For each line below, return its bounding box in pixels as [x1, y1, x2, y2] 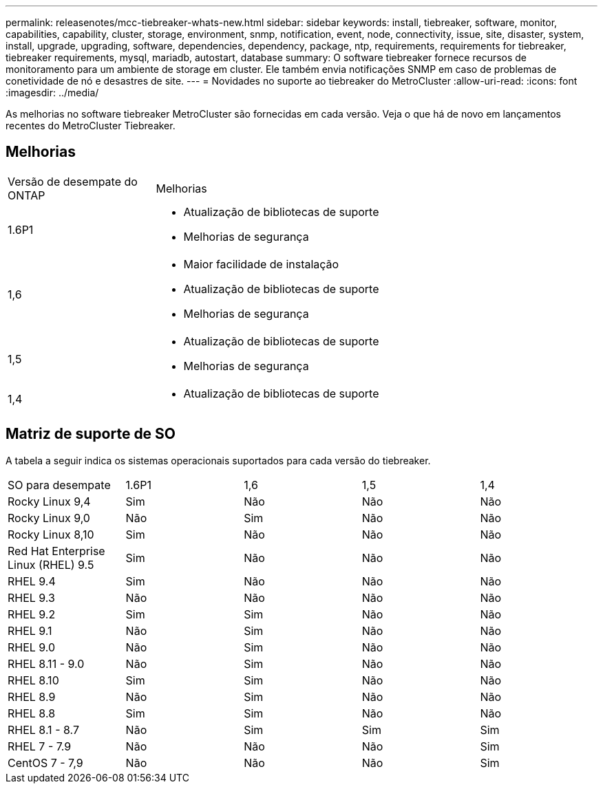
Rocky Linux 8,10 [8, 527, 94, 541]
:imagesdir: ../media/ [6, 87, 99, 98]
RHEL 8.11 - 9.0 [8, 656, 85, 671]
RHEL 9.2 [8, 607, 56, 621]
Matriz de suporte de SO [6, 425, 176, 443]
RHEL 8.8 [8, 706, 56, 720]
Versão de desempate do [8, 174, 138, 188]
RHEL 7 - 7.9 [8, 739, 72, 753]
